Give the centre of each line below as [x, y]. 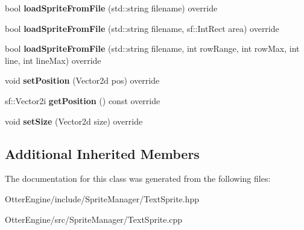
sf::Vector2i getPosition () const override [83, 100]
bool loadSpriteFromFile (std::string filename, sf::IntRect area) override [142, 28]
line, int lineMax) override [53, 60]
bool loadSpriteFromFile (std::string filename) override [111, 8]
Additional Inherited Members [102, 153]
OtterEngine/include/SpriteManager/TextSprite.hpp [102, 198]
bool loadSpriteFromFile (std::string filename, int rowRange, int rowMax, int [152, 48]
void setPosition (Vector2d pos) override [82, 80]
